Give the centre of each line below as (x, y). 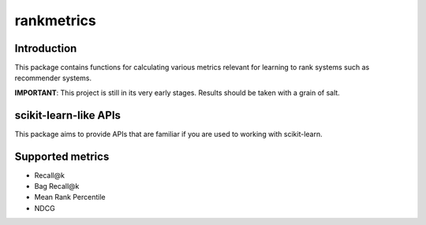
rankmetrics (55, 20)
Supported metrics (62, 156)
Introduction (46, 48)
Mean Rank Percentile (70, 197)
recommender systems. (53, 78)
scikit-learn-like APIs (68, 115)
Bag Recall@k (57, 186)
